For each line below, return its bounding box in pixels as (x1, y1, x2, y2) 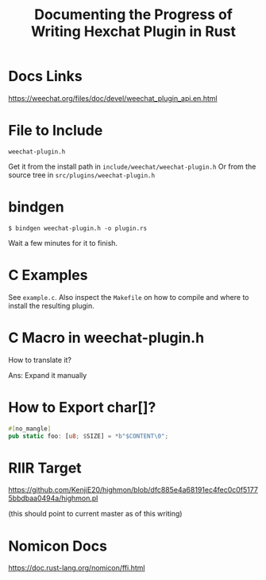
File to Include (8, 122, 103, 140)
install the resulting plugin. (8, 301, 94, 310)
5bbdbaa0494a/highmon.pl (8, 493, 98, 503)
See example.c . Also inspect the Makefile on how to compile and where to (8, 292, 249, 302)
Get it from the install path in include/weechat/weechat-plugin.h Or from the (8, 162, 256, 171)
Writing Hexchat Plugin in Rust (30, 22, 237, 41)
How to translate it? (8, 355, 72, 364)
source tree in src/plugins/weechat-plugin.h (8, 169, 156, 180)
